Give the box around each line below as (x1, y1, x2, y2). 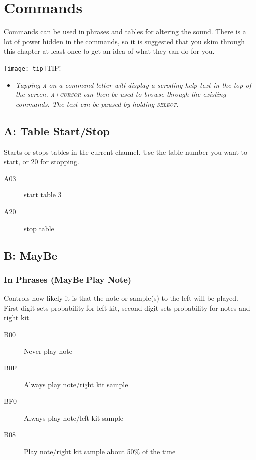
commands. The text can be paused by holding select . (15, 98, 179, 109)
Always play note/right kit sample (24, 379, 128, 389)
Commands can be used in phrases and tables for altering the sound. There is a (4, 26, 246, 37)
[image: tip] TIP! (4, 62, 61, 73)
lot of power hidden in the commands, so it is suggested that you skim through (4, 36, 245, 46)
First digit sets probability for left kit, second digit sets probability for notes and (4, 302, 250, 313)
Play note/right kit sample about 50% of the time (24, 446, 176, 457)
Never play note (24, 346, 72, 356)
